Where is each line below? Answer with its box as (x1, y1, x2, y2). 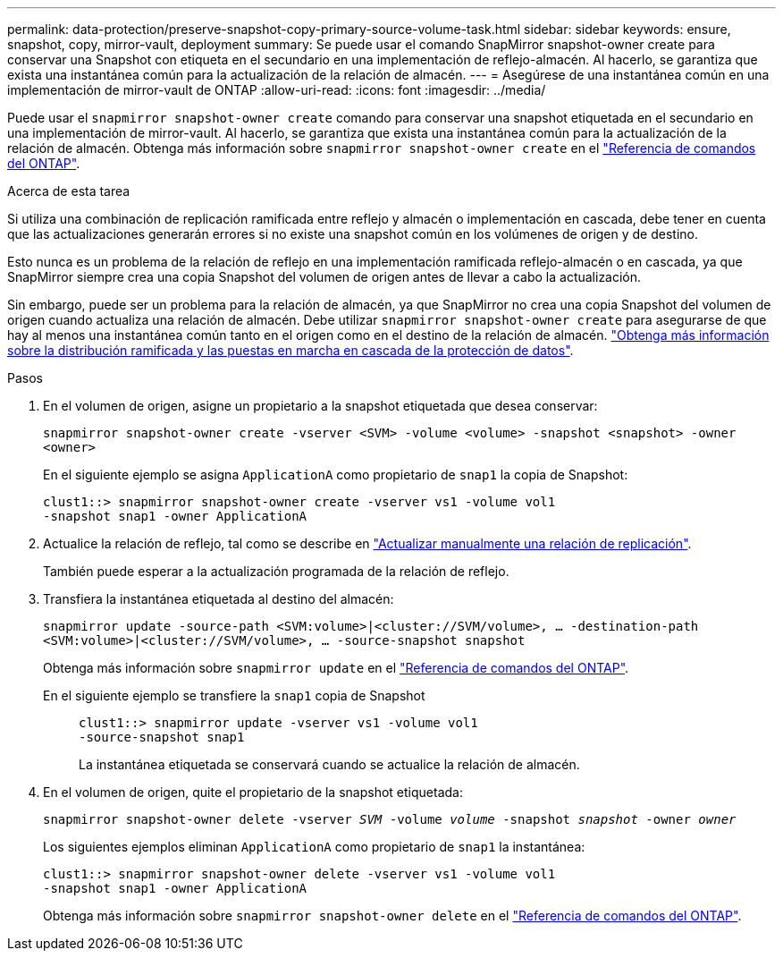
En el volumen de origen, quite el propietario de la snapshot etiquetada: (43, 784, 463, 800)
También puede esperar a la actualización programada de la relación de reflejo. (43, 564, 509, 579)
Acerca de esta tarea (7, 183, 130, 199)
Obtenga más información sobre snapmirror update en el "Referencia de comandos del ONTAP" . (43, 660, 629, 675)
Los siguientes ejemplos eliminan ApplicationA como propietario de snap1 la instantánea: (43, 839, 585, 854)
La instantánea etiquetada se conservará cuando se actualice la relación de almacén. (79, 757, 580, 772)
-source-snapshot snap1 (79, 730, 245, 744)
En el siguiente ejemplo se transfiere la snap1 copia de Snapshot (43, 688, 425, 703)
